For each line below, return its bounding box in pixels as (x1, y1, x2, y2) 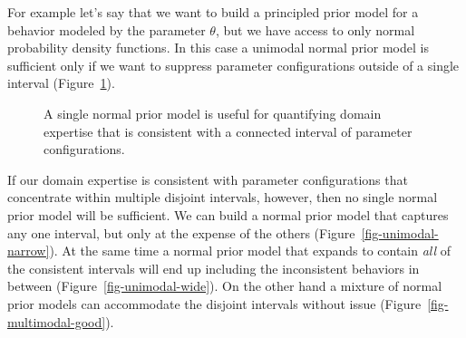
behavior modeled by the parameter (7, 20, 206, 39)
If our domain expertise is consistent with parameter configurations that (7, 169, 408, 188)
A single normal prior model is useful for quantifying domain (44, 103, 382, 122)
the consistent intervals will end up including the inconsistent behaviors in (7, 258, 420, 277)
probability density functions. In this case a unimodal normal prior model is (7, 38, 429, 57)
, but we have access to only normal (215, 20, 415, 39)
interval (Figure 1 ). (7, 73, 115, 92)
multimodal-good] (7, 312, 106, 331)
